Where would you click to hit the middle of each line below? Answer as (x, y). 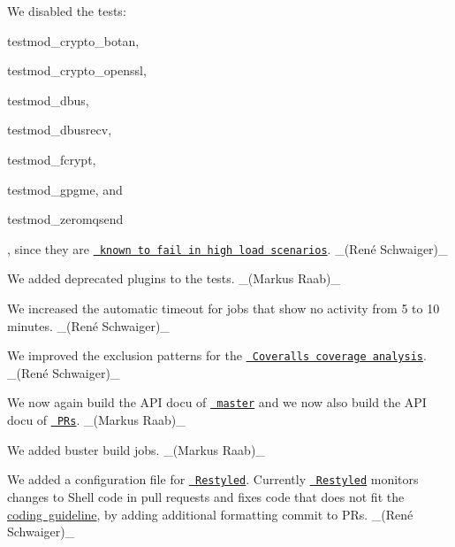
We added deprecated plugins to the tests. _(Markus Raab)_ (174, 278)
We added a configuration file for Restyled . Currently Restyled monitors (213, 479)
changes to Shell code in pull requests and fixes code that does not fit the (206, 497)
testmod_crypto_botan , (73, 40)
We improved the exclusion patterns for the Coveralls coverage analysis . (217, 355)
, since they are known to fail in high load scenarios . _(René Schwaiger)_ (227, 248)
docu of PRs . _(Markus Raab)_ (96, 420)
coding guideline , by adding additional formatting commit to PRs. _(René (210, 514)
